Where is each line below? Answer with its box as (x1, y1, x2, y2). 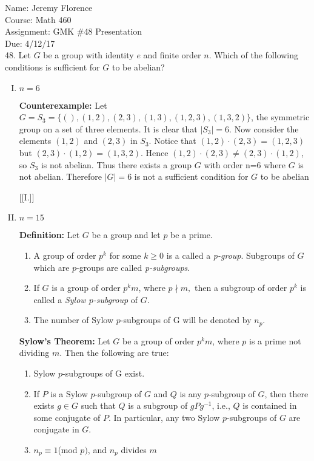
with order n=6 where (204, 158, 286, 171)
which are (33, 261, 70, 273)
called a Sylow (33, 293, 86, 306)
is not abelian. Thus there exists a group (41, 158, 192, 171)
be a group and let (92, 228, 161, 241)
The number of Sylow (33, 313, 114, 326)
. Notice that (149, 134, 196, 147)
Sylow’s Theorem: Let (19, 334, 110, 347)
